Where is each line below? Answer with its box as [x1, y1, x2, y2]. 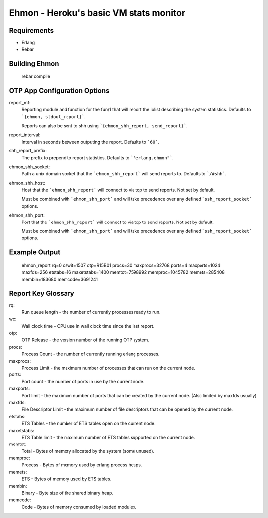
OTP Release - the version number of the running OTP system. [21, 337, 150, 343]
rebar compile [21, 74, 51, 79]
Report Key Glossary [9, 289, 74, 297]
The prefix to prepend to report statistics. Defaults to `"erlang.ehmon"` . [21, 154, 174, 161]
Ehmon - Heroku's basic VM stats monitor [9, 7, 186, 18]
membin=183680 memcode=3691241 [21, 276, 98, 282]
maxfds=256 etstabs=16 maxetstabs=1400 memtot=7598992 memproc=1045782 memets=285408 [21, 269, 225, 275]
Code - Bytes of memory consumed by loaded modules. [21, 504, 136, 510]
